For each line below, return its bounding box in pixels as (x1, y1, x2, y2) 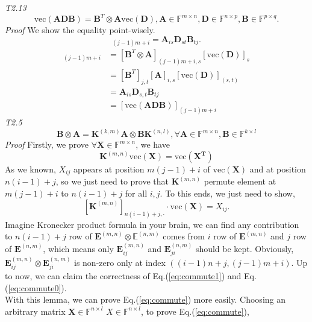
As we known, (5, 163, 56, 175)
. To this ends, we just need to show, (160, 187, 295, 200)
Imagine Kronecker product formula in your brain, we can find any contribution (5, 218, 299, 230)
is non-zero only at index (74, 256, 166, 268)
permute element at (204, 175, 276, 188)
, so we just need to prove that (55, 175, 169, 188)
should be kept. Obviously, (195, 242, 294, 254)
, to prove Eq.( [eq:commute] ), (141, 305, 249, 317)
